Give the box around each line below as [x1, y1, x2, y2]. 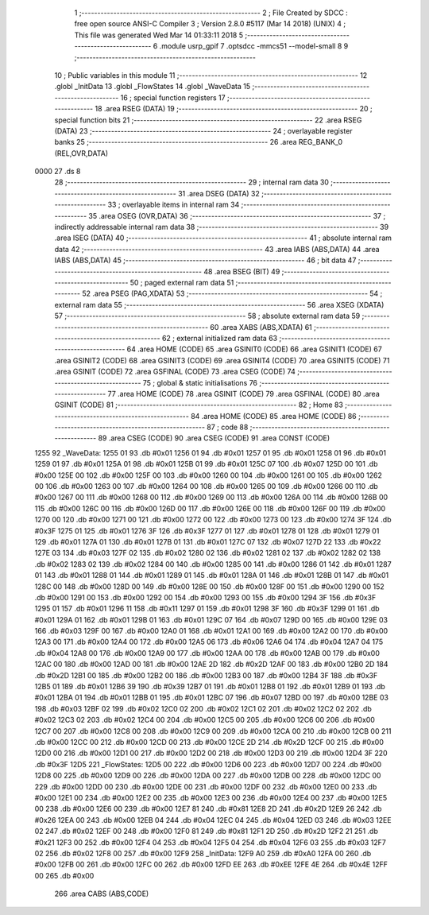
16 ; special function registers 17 [120, 92, 226, 103]
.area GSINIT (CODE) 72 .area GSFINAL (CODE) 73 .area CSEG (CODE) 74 [54, 366, 296, 377]
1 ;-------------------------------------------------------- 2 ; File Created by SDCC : [74, 8, 349, 17]
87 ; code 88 [207, 422, 249, 432]
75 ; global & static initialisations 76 [142, 378, 258, 387]
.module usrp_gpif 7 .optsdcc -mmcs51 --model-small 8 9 [159, 41, 349, 51]
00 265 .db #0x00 [34, 870, 95, 880]
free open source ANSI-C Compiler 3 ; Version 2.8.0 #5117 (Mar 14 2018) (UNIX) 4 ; [74, 19, 346, 29]
